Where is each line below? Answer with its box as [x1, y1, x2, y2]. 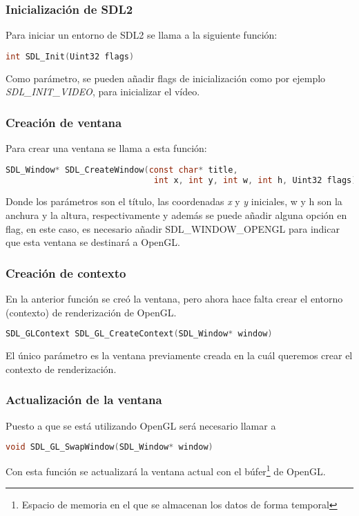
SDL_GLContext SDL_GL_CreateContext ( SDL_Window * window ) [6, 329, 273, 339]
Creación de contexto [6, 264, 126, 281]
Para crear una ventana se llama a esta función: [6, 141, 207, 155]
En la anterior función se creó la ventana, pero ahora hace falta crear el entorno [6, 292, 343, 306]
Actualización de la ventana [6, 391, 162, 408]
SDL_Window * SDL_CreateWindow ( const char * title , [6, 164, 238, 175]
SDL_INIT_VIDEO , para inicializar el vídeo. [6, 84, 200, 99]
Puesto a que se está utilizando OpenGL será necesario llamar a [6, 418, 276, 432]
